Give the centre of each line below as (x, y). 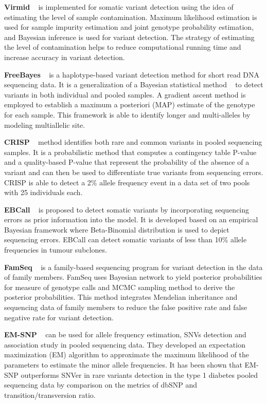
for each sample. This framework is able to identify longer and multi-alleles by (127, 114)
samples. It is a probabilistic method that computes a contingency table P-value (130, 152)
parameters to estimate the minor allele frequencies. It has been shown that (123, 364)
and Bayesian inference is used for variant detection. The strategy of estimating (129, 37)
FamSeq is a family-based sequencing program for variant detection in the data (133, 267)
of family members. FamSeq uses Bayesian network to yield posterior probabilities (133, 277)
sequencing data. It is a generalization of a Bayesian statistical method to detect (134, 84)
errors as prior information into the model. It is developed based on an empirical (131, 219)
